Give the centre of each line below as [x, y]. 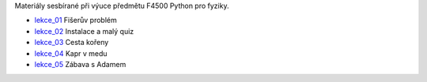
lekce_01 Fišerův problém [76, 20]
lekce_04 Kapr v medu [71, 53]
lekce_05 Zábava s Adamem [80, 64]
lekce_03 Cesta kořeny [72, 43]
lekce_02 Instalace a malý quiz [84, 31]
